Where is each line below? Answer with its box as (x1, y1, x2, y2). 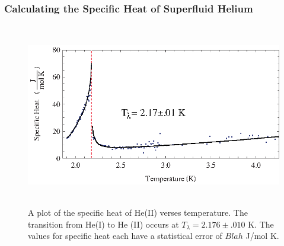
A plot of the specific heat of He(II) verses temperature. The (28, 206, 248, 219)
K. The (248, 218, 274, 230)
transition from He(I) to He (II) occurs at (28, 218, 179, 230)
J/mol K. (245, 229, 279, 242)
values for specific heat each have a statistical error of (28, 229, 222, 242)
